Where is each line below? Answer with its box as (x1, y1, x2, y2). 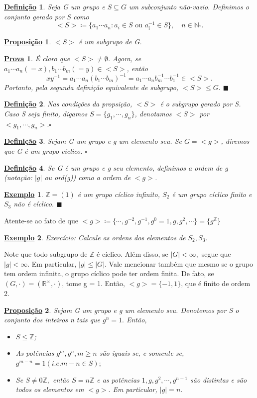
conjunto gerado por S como (4, 11, 89, 21)
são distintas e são (190, 374, 247, 385)
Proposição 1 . (4, 36, 51, 47)
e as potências (97, 374, 139, 385)
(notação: (4, 172, 32, 183)
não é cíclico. (13, 199, 54, 209)
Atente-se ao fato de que (4, 215, 78, 226)
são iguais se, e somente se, (99, 348, 184, 358)
